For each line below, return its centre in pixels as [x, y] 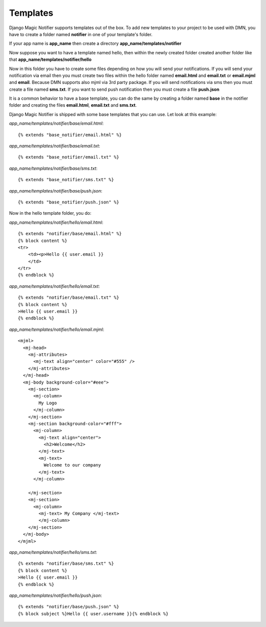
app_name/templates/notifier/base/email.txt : [55, 146]
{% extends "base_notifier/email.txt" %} [68, 157]
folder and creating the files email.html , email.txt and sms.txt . [73, 105]
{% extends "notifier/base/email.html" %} [70, 234]
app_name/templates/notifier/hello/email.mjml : [57, 329]
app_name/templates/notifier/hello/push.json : [55, 595]
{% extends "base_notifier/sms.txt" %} [66, 180]
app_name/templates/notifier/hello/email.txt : [54, 286]
